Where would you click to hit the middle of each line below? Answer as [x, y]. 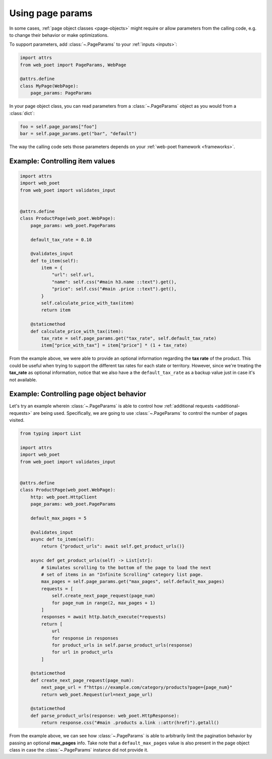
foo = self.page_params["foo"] [59, 126]
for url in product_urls [82, 652]
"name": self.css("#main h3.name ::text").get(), [114, 282]
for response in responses [85, 638]
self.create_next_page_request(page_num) [104, 596]
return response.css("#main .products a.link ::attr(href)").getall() [130, 723]
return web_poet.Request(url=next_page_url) [97, 694]
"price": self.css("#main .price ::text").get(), [114, 289]
